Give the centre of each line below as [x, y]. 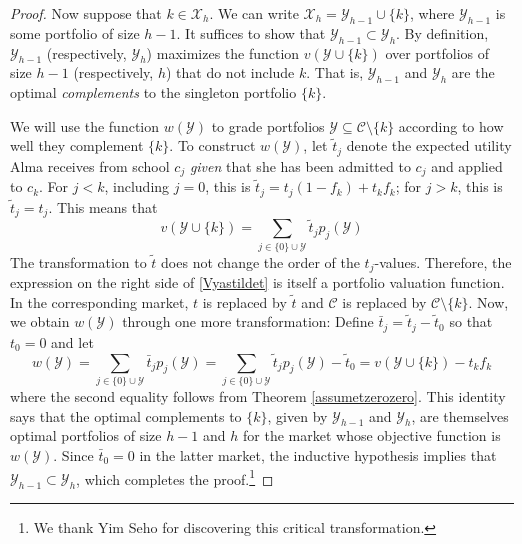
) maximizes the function [223, 52]
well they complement [77, 145]
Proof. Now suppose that [86, 13]
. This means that [103, 206]
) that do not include [230, 72]
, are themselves [460, 415]
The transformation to [78, 261]
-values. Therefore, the [443, 261]
